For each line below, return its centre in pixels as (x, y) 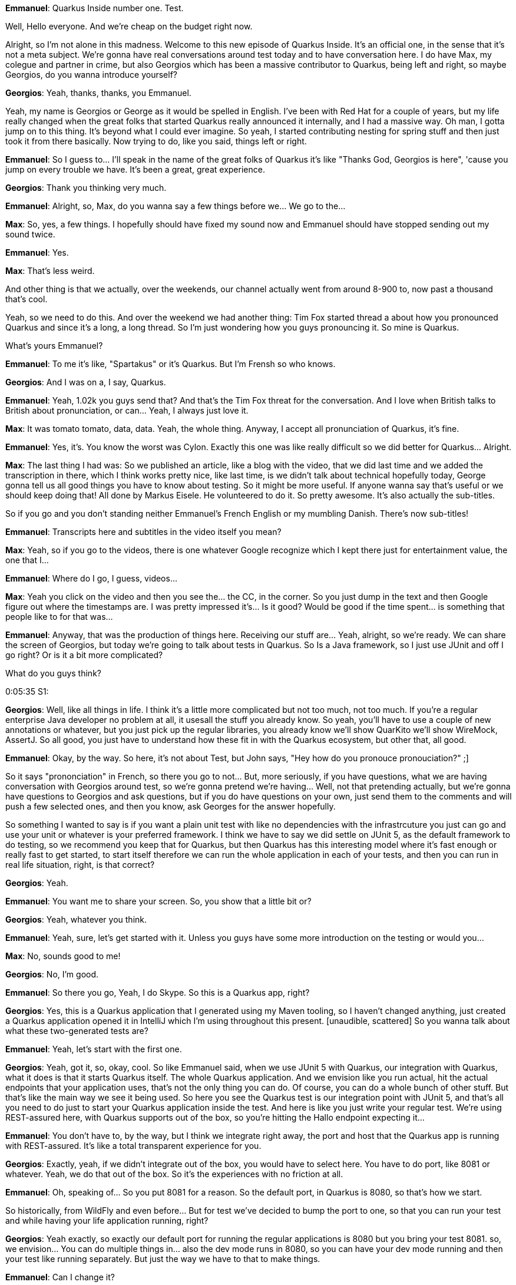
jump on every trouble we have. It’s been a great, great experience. (135, 169)
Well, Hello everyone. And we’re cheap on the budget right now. (129, 26)
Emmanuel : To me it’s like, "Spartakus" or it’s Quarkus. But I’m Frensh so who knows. (171, 364)
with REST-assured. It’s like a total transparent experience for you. (133, 1146)
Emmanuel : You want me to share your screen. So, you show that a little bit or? (158, 901)
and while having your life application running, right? (107, 1220)
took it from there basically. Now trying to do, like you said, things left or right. (156, 141)
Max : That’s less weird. (50, 271)
